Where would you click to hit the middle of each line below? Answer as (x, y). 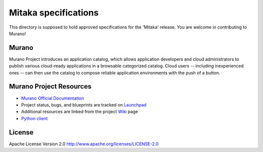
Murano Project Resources (50, 86)
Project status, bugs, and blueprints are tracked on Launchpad (84, 105)
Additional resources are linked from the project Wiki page (80, 112)
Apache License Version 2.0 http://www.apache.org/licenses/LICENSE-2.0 (84, 144)
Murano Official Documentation (53, 98)
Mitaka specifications (54, 13)
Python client (35, 118)
